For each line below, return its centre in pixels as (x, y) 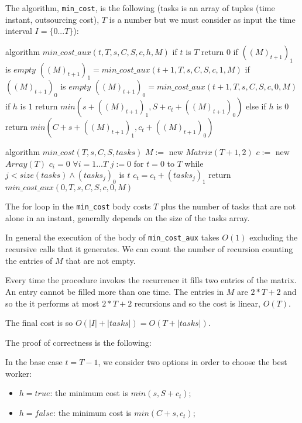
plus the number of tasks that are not (228, 206)
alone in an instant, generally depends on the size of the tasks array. (128, 217)
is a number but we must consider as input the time (202, 19)
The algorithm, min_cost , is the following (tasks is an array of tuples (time (140, 8)
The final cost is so (39, 323)
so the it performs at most (52, 303)
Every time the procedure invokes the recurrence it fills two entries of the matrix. (151, 280)
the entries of (29, 260)
